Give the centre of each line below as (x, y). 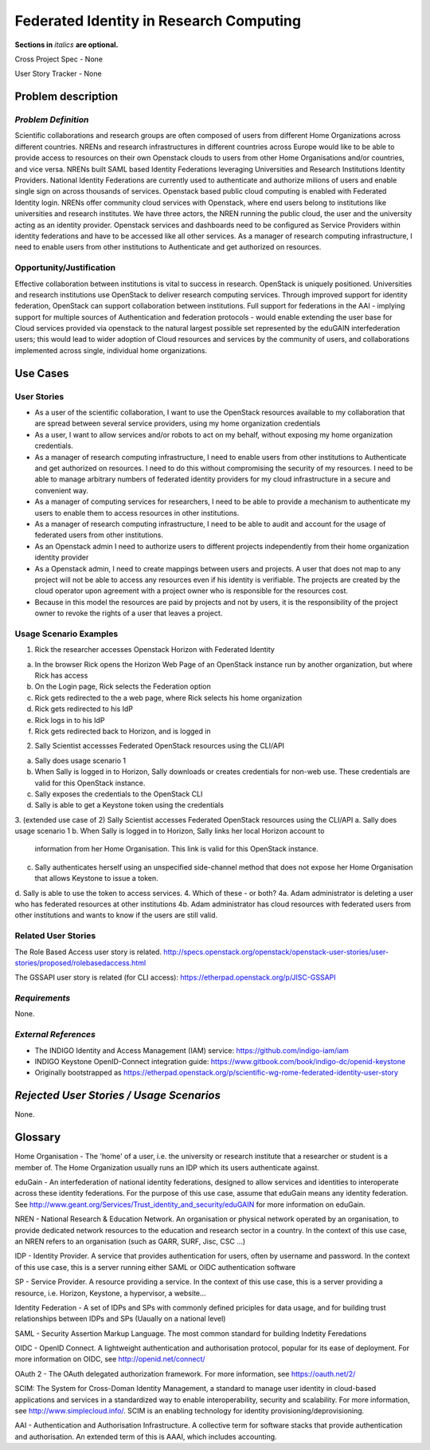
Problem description (66, 97)
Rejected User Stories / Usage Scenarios (118, 1096)
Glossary (38, 1137)
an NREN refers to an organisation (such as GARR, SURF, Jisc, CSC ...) (130, 1241)
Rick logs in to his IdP (70, 720)
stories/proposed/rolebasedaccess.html (80, 963)
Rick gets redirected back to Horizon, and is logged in (123, 731)
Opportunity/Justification (65, 268)
